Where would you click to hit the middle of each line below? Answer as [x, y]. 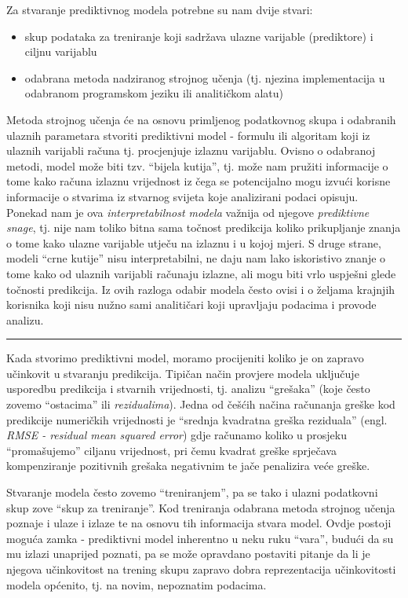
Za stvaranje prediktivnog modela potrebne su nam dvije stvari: [160, 9]
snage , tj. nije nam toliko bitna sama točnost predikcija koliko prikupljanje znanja [204, 227]
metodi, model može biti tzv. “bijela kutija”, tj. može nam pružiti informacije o [197, 165]
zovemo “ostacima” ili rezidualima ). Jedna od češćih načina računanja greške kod [201, 404]
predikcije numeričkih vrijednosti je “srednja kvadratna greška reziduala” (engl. [197, 419]
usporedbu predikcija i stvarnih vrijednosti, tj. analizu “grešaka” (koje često [188, 389]
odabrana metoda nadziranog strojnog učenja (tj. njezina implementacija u [205, 77]
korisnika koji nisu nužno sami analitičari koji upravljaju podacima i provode [191, 305]
